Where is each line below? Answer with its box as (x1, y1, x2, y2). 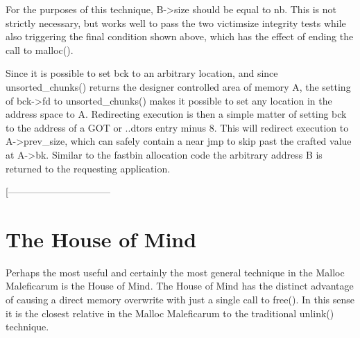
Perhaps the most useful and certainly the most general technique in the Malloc (6, 265, 345, 279)
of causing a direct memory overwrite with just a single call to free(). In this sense (6, 292, 355, 307)
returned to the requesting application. (6, 161, 171, 175)
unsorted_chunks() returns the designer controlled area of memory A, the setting (6, 79, 351, 94)
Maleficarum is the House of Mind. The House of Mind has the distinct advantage (6, 278, 354, 293)
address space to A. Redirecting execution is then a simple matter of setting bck (6, 107, 347, 121)
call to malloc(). (6, 42, 74, 57)
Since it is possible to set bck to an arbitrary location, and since (6, 66, 278, 80)
